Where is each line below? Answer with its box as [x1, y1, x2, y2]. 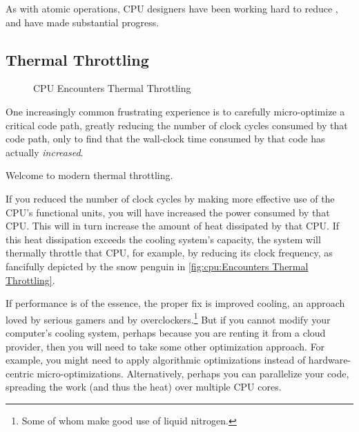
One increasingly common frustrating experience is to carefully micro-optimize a [6, 104, 345, 118]
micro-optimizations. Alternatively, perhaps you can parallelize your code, [37, 366, 349, 380]
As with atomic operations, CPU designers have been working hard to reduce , [6, 1, 338, 15]
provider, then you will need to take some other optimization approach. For [6, 339, 325, 353]
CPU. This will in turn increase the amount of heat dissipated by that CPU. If [6, 218, 340, 233]
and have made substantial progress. [6, 15, 159, 29]
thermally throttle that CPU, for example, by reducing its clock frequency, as [6, 245, 333, 260]
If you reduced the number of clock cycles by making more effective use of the [6, 191, 335, 205]
